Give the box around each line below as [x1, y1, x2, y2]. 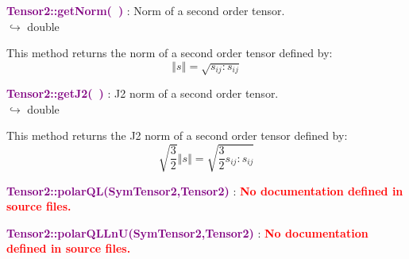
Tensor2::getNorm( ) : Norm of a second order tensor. [6, 2, 285, 18]
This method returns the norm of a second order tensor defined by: [6, 44, 333, 61]
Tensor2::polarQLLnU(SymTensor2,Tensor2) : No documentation [6, 224, 368, 241]
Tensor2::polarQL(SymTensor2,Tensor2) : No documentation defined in [6, 182, 403, 199]
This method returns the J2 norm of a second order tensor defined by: [6, 127, 348, 144]
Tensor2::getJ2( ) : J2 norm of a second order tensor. [6, 85, 279, 102]
